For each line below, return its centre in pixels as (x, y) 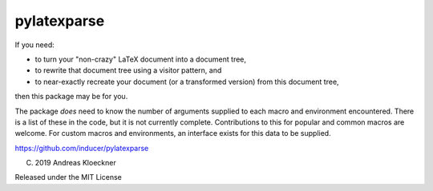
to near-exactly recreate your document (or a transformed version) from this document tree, (187, 82)
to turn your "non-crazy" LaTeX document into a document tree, (141, 59)
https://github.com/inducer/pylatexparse (82, 148)
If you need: (35, 45)
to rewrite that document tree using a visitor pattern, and (128, 70)
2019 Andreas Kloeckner (75, 163)
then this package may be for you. (71, 97)
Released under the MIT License (68, 177)
